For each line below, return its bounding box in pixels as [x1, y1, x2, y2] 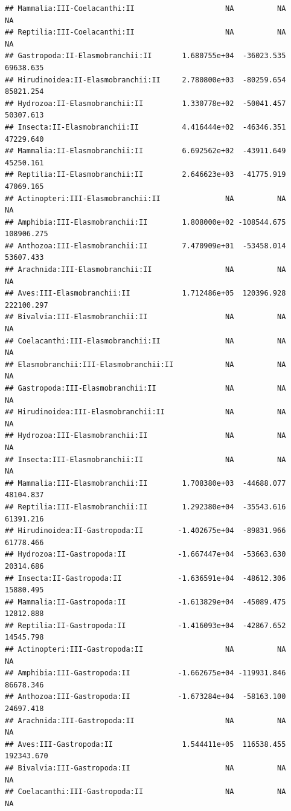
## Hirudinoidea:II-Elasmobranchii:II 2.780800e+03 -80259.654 [5, 75, 286, 84]
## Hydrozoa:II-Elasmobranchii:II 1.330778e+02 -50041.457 [5, 99, 286, 108]
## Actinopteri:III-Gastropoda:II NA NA [5, 645, 286, 654]
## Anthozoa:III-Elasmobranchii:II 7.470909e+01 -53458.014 [5, 241, 286, 250]
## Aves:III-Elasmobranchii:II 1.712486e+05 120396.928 [5, 289, 286, 298]
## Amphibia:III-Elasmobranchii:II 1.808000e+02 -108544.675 [5, 217, 286, 227]
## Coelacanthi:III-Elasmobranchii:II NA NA [5, 336, 286, 345]
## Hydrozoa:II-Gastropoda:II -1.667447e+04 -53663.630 [5, 550, 286, 559]
